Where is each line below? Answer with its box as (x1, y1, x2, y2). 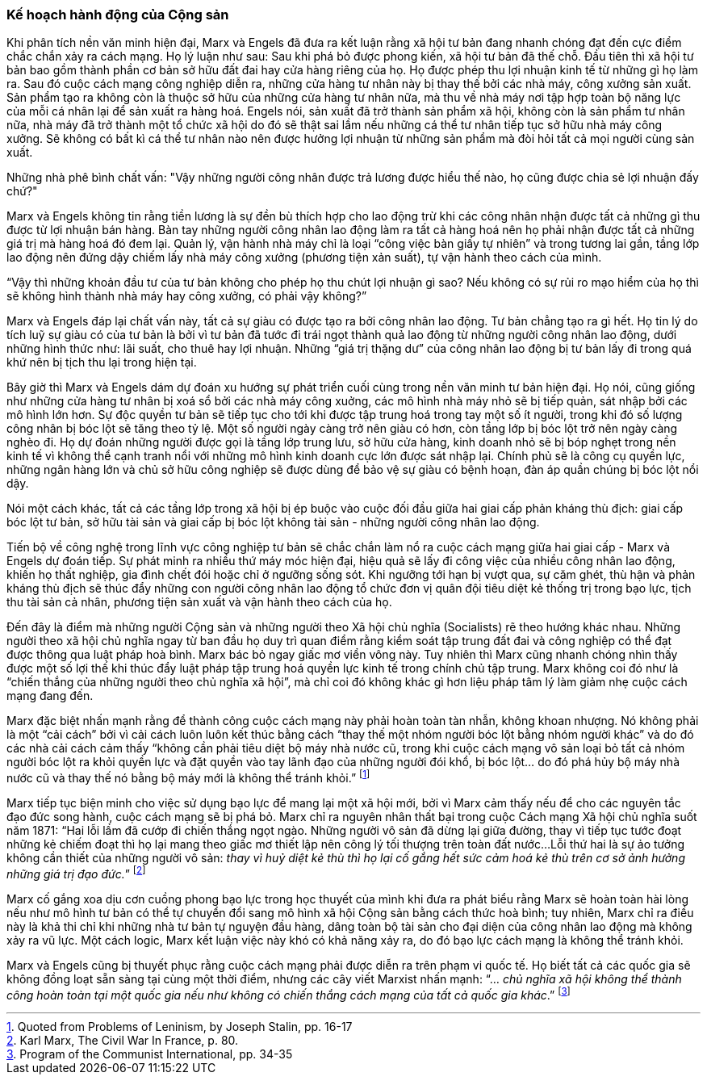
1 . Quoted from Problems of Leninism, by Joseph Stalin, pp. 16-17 (6, 1020, 353, 1034)
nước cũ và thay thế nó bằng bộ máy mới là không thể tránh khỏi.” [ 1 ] (6, 769, 370, 786)
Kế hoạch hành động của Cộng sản (6, 6, 229, 23)
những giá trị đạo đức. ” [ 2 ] (6, 865, 146, 881)
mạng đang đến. (6, 689, 94, 703)
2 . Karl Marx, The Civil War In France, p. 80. (6, 1033, 239, 1048)
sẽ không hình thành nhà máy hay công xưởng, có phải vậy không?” (6, 289, 367, 304)
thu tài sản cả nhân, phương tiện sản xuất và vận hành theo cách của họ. (6, 595, 392, 610)
